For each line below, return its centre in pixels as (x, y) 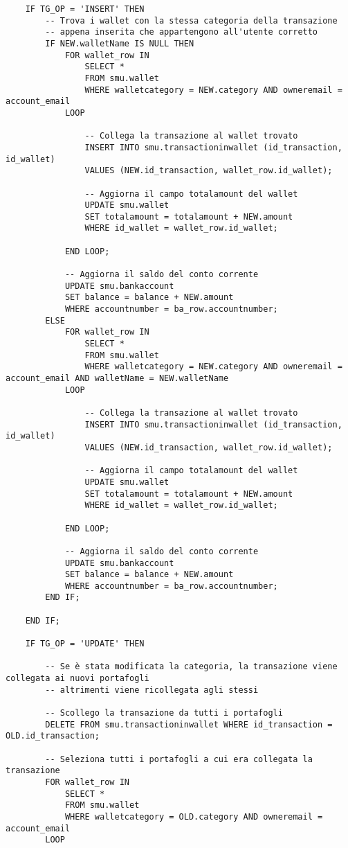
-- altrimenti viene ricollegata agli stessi (152, 690)
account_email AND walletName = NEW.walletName (117, 378)
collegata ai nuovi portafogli (77, 679)
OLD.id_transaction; (53, 736)
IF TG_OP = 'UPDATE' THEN (85, 644)
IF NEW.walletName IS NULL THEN (120, 43)
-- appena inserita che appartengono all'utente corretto (182, 32)
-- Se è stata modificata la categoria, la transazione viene (191, 667)
